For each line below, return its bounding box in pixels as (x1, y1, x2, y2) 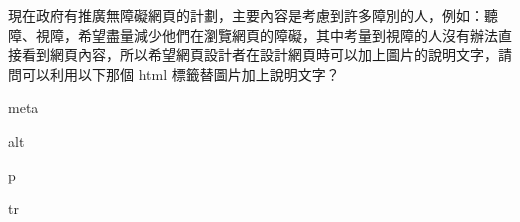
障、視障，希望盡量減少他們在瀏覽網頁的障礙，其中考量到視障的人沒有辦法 (8, 24, 498, 45)
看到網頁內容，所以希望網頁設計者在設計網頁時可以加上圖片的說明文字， (21, 44, 498, 65)
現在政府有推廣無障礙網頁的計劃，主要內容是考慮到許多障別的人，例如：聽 (8, 5, 498, 25)
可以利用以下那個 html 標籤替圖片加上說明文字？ (21, 63, 340, 84)
